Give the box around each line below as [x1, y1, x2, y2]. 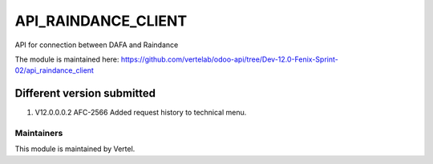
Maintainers [14, 128, 63, 138]
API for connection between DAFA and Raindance [14, 40, 179, 50]
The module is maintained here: [14, 54, 119, 64]
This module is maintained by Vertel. [14, 144, 136, 154]
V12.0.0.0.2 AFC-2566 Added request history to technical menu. [34, 108, 247, 118]
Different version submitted [14, 86, 156, 100]
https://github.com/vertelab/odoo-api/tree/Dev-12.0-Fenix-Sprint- [120, 54, 338, 64]
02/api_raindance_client [14, 66, 94, 75]
